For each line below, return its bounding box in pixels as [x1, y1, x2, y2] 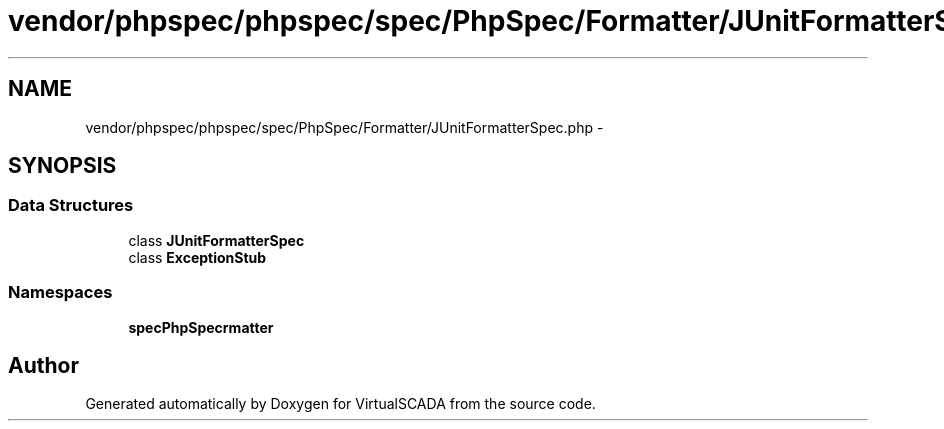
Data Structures [8, 195, 134, 216]
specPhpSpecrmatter [128, 318, 274, 336]
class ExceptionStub [128, 248, 267, 266]
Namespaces [8, 282, 113, 303]
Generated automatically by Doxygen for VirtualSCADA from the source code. [85, 395, 596, 413]
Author [8, 352, 79, 378]
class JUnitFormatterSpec [128, 231, 305, 249]
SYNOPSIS [8, 153, 117, 179]
